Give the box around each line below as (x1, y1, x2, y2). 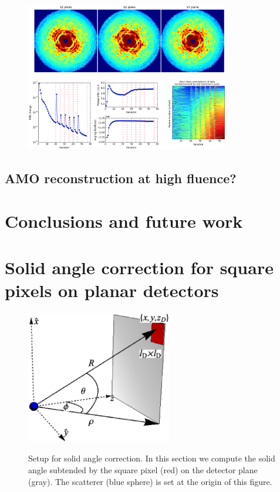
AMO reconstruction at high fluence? (5, 169, 237, 187)
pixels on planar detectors (5, 278, 219, 302)
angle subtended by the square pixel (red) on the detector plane (28, 464, 258, 476)
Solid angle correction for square (5, 255, 274, 279)
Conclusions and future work (5, 209, 243, 233)
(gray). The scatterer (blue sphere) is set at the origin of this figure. (28, 475, 272, 487)
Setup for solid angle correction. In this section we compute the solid (28, 452, 275, 464)
